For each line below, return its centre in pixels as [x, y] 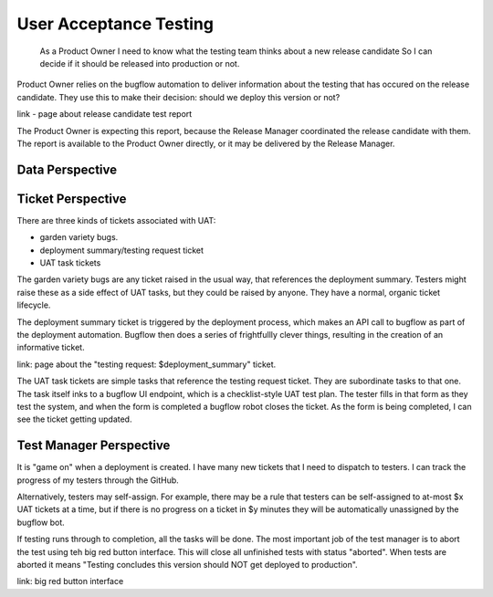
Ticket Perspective [72, 199]
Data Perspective [67, 169]
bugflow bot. [41, 522]
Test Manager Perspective [94, 446]
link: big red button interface [70, 581]
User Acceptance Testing [115, 24]
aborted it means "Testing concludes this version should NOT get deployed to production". [187, 564]
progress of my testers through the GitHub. [98, 480]
